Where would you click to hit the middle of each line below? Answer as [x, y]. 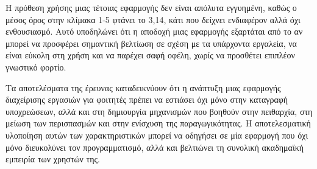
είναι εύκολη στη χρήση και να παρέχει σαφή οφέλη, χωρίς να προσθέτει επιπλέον [150, 55]
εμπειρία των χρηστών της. [53, 159]
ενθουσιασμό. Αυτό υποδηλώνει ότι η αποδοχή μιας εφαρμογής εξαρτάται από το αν [154, 31]
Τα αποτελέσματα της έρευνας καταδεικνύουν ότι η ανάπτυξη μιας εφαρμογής [143, 87]
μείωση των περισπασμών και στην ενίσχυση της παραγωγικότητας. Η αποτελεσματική [158, 123]
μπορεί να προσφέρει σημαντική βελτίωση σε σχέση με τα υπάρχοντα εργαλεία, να [151, 43]
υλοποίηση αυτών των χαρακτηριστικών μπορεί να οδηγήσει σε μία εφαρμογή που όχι [157, 135]
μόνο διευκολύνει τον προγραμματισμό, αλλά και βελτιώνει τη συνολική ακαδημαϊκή [155, 147]
